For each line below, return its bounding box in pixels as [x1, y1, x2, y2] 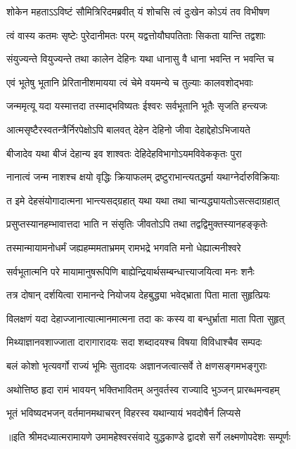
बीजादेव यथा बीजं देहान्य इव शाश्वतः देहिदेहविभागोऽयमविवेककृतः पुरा [6, 145, 242, 160]
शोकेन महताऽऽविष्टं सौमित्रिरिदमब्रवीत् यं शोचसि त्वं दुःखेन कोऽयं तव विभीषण [6, 4, 270, 18]
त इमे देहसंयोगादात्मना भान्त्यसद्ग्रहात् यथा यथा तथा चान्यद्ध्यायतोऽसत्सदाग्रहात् [6, 193, 280, 207]
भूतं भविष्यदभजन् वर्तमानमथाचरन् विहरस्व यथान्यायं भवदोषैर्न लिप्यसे [6, 405, 241, 420]
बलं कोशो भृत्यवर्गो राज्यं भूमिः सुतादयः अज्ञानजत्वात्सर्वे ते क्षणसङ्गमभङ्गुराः [6, 358, 267, 372]
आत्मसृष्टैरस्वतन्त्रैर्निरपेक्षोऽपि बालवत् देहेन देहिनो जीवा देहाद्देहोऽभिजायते [6, 122, 250, 136]
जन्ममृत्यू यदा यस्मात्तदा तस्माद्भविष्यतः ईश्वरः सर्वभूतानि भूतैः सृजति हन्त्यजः [6, 98, 268, 113]
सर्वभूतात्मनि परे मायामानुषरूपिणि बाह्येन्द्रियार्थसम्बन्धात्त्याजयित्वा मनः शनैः [6, 263, 255, 278]
